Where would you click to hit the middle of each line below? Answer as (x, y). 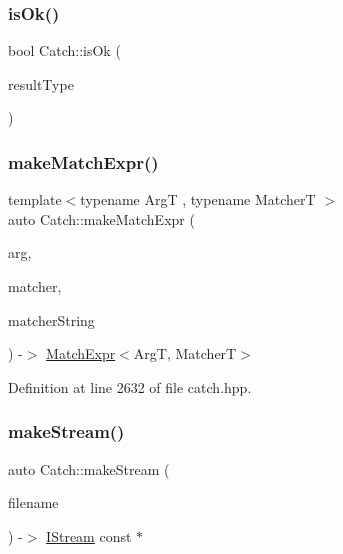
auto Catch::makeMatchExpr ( (101, 218)
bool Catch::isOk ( (64, 50)
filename (33, 502)
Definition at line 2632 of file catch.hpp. (130, 386)
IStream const (89, 535)
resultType (41, 83)
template (35, 199)
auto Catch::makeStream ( (89, 468)
